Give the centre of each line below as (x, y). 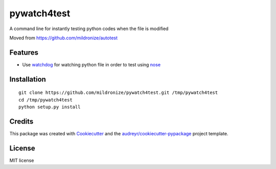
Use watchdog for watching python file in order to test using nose (91, 64)
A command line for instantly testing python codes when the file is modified (89, 29)
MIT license (22, 160)
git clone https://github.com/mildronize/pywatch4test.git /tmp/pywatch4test (118, 93)
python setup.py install (50, 107)
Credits (21, 121)
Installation (28, 79)
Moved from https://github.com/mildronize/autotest (63, 38)
